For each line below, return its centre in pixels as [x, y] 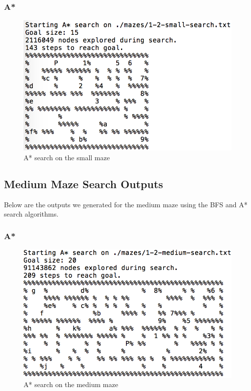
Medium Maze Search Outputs [84, 183]
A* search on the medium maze [71, 384]
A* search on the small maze [67, 157]
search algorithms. [31, 214]
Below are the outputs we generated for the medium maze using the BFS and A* [126, 204]
